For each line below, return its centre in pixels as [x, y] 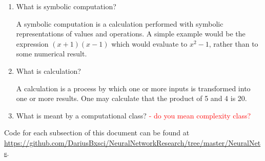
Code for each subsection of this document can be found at [97, 133]
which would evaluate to [149, 43]
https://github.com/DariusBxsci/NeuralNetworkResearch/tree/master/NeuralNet [132, 142]
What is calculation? [48, 71]
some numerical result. [52, 54]
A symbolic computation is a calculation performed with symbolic [120, 23]
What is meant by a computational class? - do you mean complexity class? [134, 115]
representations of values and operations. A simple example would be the [131, 34]
